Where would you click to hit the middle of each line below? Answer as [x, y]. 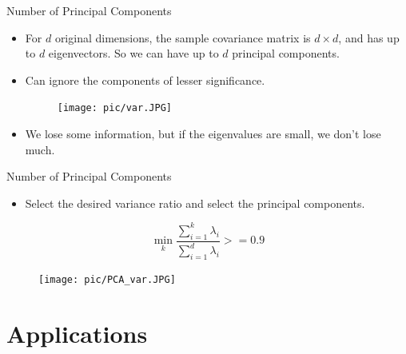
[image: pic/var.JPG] [114, 108]
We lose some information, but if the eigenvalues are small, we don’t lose [203, 134]
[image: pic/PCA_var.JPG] [107, 279]
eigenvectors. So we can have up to [133, 53]
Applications [77, 333]
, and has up [369, 37]
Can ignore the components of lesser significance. [145, 80]
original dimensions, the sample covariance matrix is [183, 37]
